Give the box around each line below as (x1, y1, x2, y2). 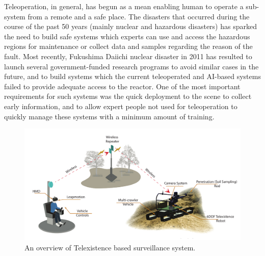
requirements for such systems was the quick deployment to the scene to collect (4, 91, 252, 101)
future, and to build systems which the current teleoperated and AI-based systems (4, 71, 261, 82)
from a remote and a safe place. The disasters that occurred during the (28, 11, 250, 21)
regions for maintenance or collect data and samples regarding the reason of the (4, 41, 253, 52)
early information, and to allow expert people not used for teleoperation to (4, 100, 237, 111)
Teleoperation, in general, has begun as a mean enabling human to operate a (4, 1, 244, 11)
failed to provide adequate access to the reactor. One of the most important (4, 81, 241, 91)
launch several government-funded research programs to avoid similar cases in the (4, 61, 259, 71)
